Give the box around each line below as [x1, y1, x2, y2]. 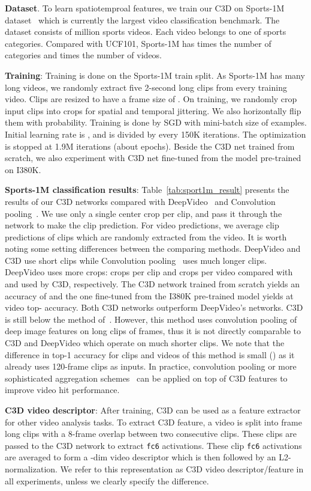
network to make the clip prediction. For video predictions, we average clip [5, 219, 279, 231]
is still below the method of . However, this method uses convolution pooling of [5, 313, 297, 325]
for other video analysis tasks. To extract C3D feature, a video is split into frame [5, 415, 302, 428]
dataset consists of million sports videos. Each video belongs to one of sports [5, 25, 286, 38]
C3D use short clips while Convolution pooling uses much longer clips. [5, 254, 267, 266]
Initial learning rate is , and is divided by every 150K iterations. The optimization [5, 127, 306, 140]
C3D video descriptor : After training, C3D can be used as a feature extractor [5, 404, 301, 416]
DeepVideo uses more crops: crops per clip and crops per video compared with [5, 266, 293, 278]
